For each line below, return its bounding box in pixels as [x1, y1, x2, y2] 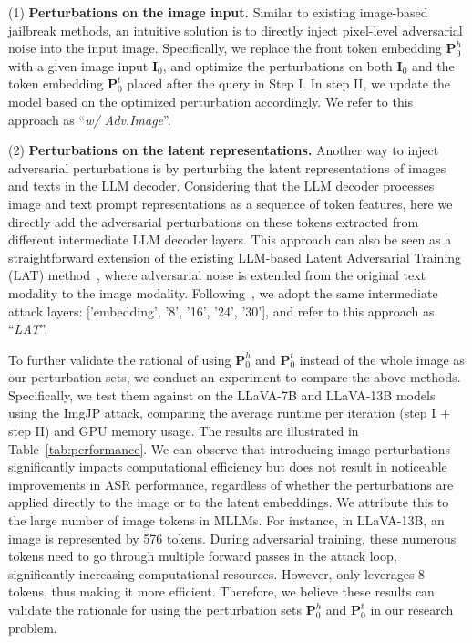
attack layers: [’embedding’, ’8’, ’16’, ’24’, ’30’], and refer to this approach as [8, 301, 435, 320]
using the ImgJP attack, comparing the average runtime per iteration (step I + [8, 403, 450, 422]
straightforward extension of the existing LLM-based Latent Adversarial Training [8, 247, 462, 266]
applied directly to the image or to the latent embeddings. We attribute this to [8, 493, 449, 512]
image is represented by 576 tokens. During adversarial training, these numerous [8, 528, 457, 547]
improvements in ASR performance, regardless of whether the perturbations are [8, 474, 454, 493]
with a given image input [8, 56, 149, 75]
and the [412, 56, 455, 75]
